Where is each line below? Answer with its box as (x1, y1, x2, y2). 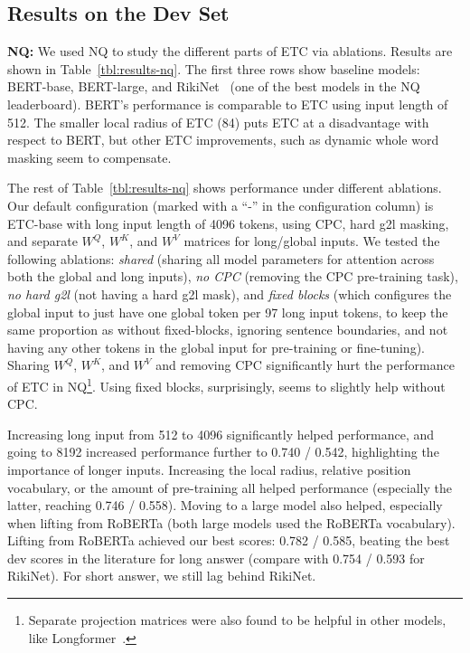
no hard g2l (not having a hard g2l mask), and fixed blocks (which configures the (7, 284, 452, 303)
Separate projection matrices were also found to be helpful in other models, (28, 610, 446, 629)
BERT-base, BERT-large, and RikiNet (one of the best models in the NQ (7, 77, 420, 96)
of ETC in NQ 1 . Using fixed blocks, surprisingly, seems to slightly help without (7, 374, 446, 395)
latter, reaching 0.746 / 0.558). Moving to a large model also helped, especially (7, 496, 443, 515)
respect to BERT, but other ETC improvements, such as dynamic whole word (7, 130, 439, 149)
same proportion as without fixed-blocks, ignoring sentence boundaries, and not (7, 320, 448, 339)
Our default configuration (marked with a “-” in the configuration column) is (7, 195, 434, 214)
